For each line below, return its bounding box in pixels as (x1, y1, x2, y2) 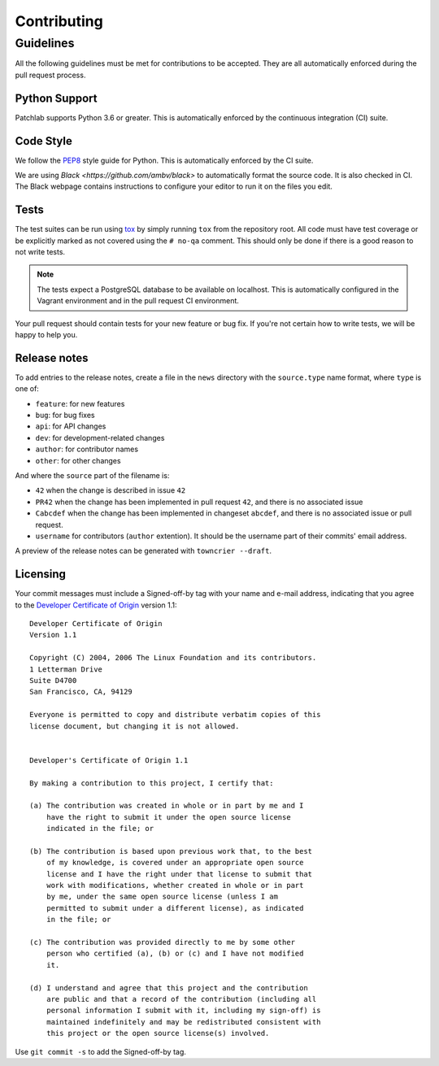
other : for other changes (35, 455, 121, 465)
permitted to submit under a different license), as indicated (46, 903, 304, 912)
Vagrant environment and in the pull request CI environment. (37, 296, 240, 306)
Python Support (15, 91, 98, 105)
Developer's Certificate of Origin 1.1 (29, 755, 189, 764)
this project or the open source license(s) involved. (46, 1029, 270, 1038)
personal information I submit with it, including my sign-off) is (46, 1006, 321, 1016)
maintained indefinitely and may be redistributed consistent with (46, 1017, 321, 1026)
